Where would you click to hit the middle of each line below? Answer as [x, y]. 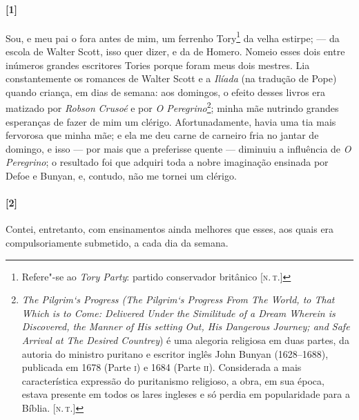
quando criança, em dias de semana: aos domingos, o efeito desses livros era [166, 92]
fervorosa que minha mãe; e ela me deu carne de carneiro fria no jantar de [162, 135]
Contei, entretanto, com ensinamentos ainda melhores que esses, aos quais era [170, 229]
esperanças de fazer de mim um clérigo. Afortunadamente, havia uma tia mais [171, 121]
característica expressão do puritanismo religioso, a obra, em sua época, [173, 380]
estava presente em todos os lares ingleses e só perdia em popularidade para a [186, 394]
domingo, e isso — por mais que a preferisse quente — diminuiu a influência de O [178, 148]
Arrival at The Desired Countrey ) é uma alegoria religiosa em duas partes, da [185, 340]
